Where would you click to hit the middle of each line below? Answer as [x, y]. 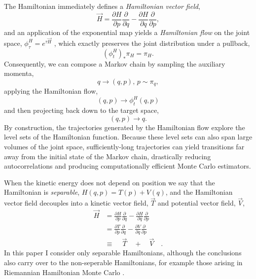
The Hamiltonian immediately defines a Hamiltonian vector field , [102, 6]
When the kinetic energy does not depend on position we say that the [110, 182]
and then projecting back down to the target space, [81, 110]
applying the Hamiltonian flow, [51, 91]
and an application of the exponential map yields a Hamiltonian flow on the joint [127, 32]
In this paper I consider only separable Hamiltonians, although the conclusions [123, 253]
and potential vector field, [197, 203]
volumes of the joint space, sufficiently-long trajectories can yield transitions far [124, 146]
